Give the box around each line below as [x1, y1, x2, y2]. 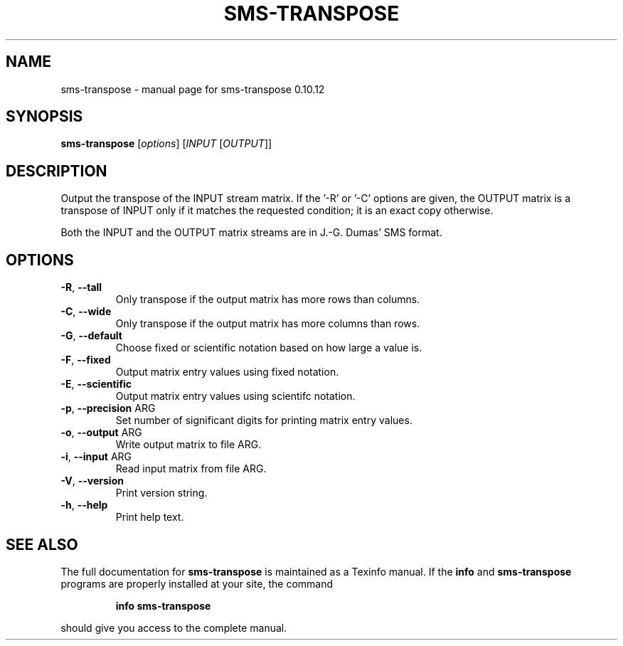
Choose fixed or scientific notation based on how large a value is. [115, 341, 422, 354]
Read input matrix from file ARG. [115, 462, 267, 475]
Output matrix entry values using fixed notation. [115, 366, 339, 378]
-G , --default [60, 329, 122, 342]
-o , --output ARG [60, 426, 142, 439]
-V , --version [60, 475, 124, 487]
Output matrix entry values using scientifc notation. [115, 390, 356, 403]
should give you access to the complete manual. [60, 621, 287, 634]
